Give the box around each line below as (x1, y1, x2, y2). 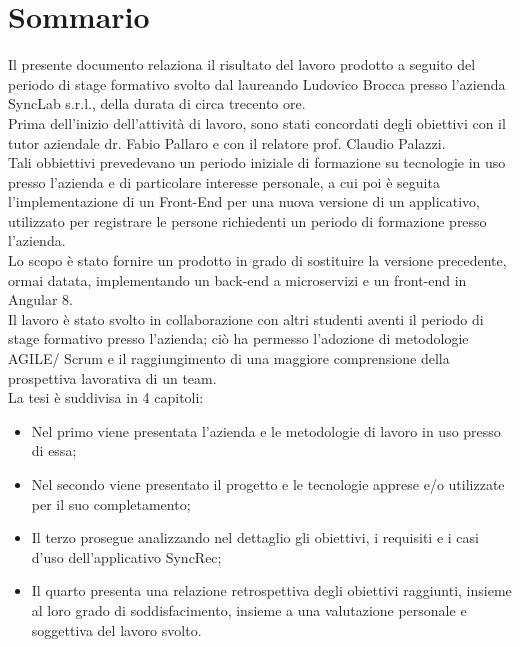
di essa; (31, 440, 77, 461)
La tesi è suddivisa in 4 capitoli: (8, 387, 204, 408)
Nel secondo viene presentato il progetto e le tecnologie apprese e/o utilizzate (31, 474, 505, 494)
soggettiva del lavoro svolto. (31, 619, 202, 640)
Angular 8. (8, 289, 74, 310)
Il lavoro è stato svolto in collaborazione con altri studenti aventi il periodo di (8, 308, 484, 329)
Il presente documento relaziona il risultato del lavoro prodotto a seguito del (8, 54, 476, 75)
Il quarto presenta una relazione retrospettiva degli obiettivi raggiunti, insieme (31, 580, 512, 601)
